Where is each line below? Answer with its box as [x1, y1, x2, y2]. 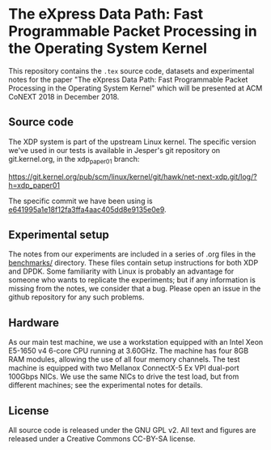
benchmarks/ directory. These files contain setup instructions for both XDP [8, 258, 259, 268]
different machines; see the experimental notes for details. [8, 380, 203, 390]
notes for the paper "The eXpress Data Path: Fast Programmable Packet [8, 74, 248, 84]
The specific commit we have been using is [8, 196, 153, 206]
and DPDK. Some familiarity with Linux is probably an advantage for [8, 266, 235, 276]
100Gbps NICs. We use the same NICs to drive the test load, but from [8, 371, 239, 381]
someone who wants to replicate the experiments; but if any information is [8, 275, 256, 285]
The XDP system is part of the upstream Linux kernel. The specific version [8, 137, 256, 146]
